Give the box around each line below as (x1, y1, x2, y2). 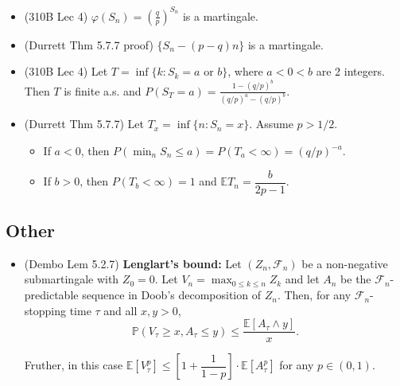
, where (227, 63, 263, 80)
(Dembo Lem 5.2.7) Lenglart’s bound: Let (24, 255, 242, 271)
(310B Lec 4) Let (24, 63, 108, 80)
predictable (24, 287, 79, 303)
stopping (24, 302, 67, 318)
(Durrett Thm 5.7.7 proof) (24, 36, 153, 53)
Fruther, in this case (24, 357, 123, 373)
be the (340, 271, 371, 287)
